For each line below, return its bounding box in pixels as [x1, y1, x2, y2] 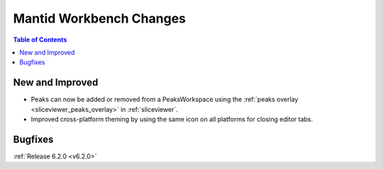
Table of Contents [13, 35, 67, 44]
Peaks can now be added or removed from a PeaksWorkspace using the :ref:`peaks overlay [30, 95, 299, 104]
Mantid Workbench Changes [13, 11, 186, 26]
